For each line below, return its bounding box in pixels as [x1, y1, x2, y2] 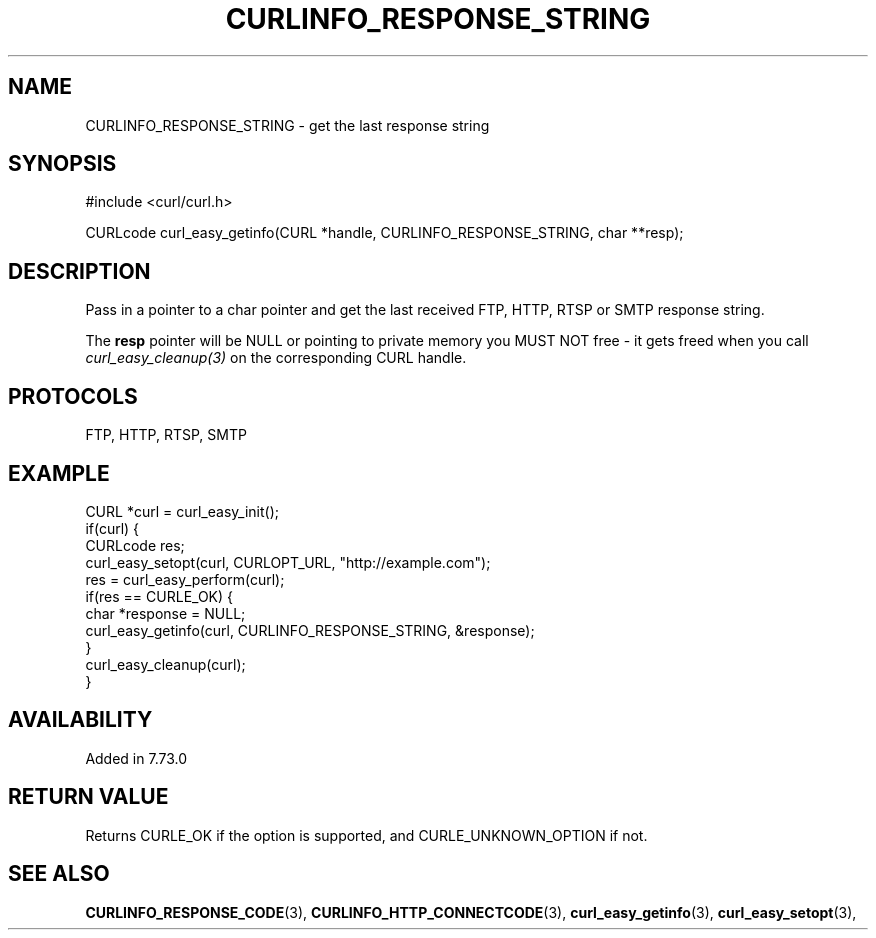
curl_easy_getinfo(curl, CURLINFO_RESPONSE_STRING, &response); [85, 621, 535, 639]
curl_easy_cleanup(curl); [85, 655, 246, 673]
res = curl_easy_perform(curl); [85, 570, 285, 588]
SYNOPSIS [8, 151, 117, 177]
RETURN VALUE [8, 784, 169, 810]
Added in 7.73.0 [85, 749, 188, 767]
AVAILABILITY [8, 707, 153, 733]
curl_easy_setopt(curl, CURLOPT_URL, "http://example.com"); [85, 553, 491, 571]
